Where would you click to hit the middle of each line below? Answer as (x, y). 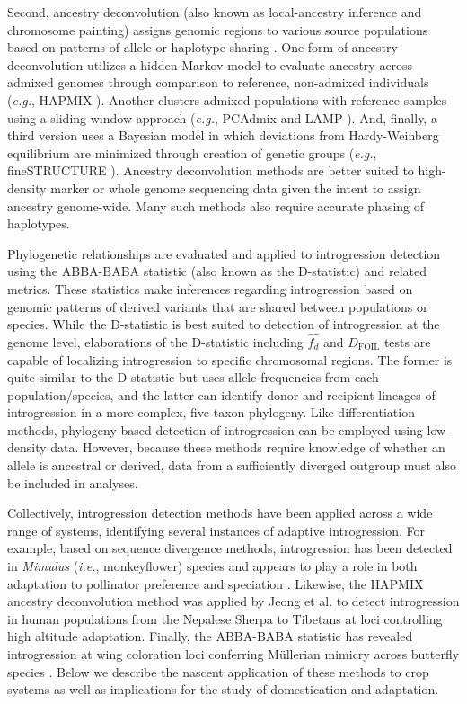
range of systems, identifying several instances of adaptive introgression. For (216, 530)
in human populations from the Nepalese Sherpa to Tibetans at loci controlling (225, 618)
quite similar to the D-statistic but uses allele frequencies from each (193, 377)
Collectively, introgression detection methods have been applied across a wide (220, 513)
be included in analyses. (73, 482)
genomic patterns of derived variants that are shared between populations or (218, 306)
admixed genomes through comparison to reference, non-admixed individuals (218, 82)
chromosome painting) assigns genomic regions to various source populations (218, 29)
